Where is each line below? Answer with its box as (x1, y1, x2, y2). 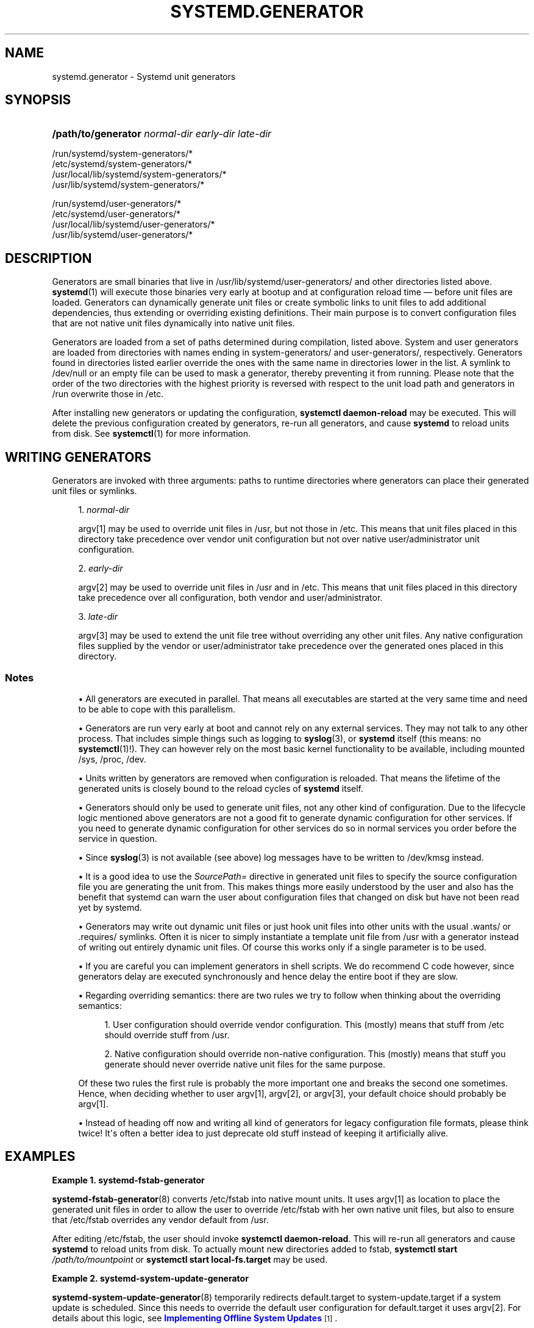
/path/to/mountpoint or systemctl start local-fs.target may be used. (52, 1254, 328, 1265)
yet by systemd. (78, 902, 142, 913)
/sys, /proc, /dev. (78, 753, 146, 764)
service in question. (78, 833, 157, 844)
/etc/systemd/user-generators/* (52, 209, 181, 220)
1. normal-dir (78, 504, 130, 515)
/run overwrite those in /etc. (52, 389, 164, 400)
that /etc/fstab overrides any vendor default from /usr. (52, 1214, 269, 1225)
